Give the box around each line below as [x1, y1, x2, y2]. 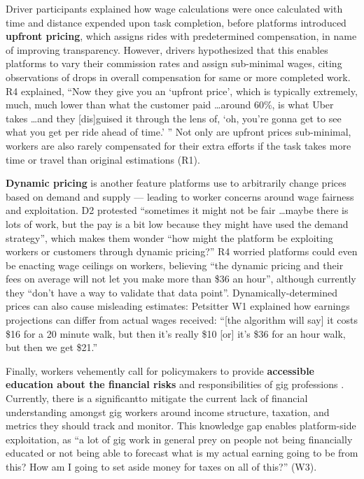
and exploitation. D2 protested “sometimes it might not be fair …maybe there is [6, 203, 349, 217]
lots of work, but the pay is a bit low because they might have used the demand [6, 216, 349, 231]
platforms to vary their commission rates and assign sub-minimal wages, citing [6, 56, 342, 71]
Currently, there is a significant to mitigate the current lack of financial [6, 391, 308, 406]
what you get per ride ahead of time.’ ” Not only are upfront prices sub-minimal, [6, 124, 351, 139]
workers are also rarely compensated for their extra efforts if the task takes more [6, 138, 351, 152]
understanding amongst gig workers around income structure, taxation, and [6, 404, 330, 419]
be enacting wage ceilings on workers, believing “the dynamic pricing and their [6, 257, 344, 272]
